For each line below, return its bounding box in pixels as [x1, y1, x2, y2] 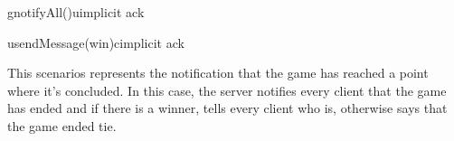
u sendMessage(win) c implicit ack [7, 33, 184, 52]
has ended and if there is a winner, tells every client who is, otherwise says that [7, 99, 448, 117]
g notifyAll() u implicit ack [7, 3, 145, 21]
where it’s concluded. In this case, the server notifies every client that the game [7, 80, 447, 99]
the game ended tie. [7, 116, 117, 135]
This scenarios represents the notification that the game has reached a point [7, 63, 429, 82]
